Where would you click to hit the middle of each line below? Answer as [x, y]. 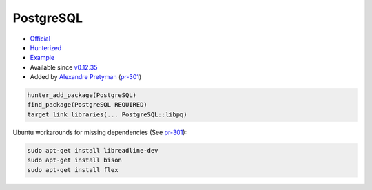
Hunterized [46, 47]
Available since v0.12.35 [64, 67]
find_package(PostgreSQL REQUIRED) [87, 105]
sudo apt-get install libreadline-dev [93, 150]
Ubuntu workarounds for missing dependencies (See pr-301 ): [100, 132]
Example [42, 58]
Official [40, 39]
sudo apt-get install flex [73, 170]
